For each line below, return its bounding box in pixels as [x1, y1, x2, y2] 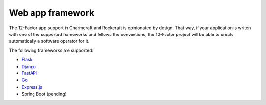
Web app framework [9, 7, 95, 18]
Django [21, 63, 36, 69]
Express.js [21, 84, 43, 90]
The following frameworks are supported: [9, 47, 94, 53]
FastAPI [21, 70, 37, 76]
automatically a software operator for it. [9, 38, 90, 44]
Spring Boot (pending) [21, 91, 66, 97]
